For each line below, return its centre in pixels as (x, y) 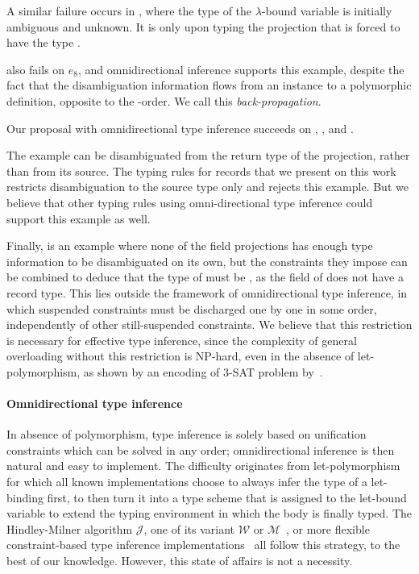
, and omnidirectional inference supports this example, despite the (241, 69)
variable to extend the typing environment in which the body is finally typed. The (209, 513)
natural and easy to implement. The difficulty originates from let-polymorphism (203, 466)
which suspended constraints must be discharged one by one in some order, (192, 308)
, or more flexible (328, 528)
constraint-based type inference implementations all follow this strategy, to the (203, 545)
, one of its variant (189, 528)
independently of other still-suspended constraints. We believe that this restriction (209, 324)
